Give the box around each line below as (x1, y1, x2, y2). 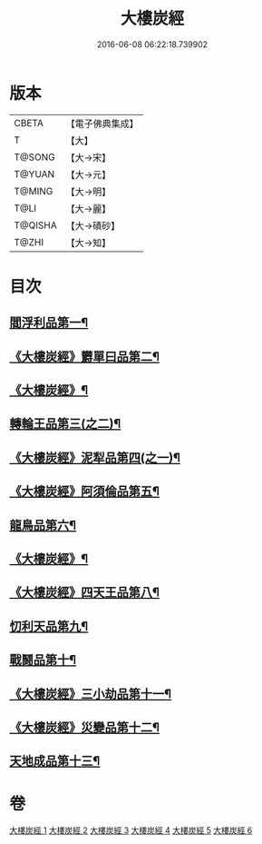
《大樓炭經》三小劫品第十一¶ (9, 686, 172, 701)
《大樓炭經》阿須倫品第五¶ (9, 483, 160, 500)
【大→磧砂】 (65, 219, 121, 232)
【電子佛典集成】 (65, 117, 139, 130)
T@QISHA (14, 219, 57, 232)
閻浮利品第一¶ (9, 315, 89, 331)
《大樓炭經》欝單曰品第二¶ (9, 349, 160, 364)
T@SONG (14, 151, 56, 164)
